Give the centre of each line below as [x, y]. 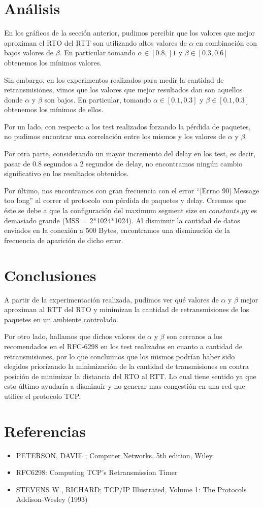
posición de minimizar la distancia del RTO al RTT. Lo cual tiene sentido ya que [130, 376]
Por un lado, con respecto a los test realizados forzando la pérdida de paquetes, [127, 126]
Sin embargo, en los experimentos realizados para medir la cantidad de [114, 79]
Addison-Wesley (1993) [52, 499]
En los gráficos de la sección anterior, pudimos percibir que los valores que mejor [130, 33]
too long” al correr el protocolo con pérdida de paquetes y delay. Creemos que [125, 200]
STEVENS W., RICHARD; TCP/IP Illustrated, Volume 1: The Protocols [131, 489]
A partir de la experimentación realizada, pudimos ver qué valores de [111, 299]
